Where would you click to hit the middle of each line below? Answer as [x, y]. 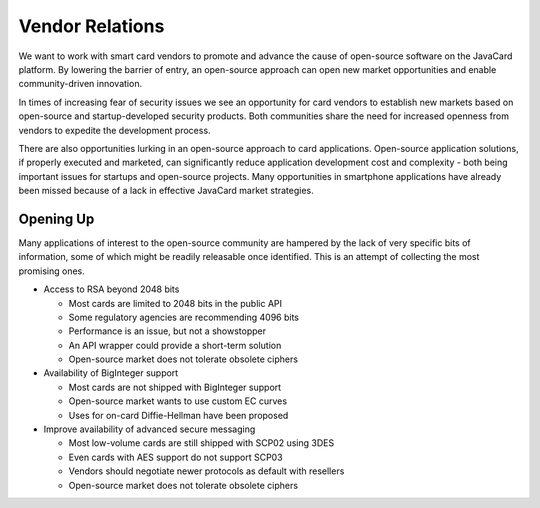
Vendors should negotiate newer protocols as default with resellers [206, 471]
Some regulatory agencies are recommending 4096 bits [184, 317]
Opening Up [56, 218]
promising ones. [51, 271]
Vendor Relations [91, 26]
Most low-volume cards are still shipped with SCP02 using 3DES [201, 443]
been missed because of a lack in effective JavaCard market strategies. [166, 191]
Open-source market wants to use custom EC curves [178, 401]
